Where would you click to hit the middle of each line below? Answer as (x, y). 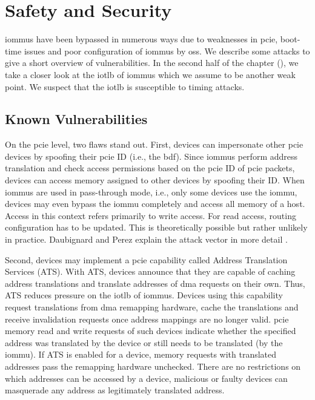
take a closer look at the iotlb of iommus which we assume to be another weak (150, 74)
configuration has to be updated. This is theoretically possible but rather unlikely (156, 227)
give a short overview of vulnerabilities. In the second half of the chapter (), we (152, 63)
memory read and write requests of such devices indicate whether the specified (151, 331)
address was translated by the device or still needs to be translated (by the (144, 342)
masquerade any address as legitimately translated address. (115, 390)
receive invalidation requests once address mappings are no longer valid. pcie (147, 319)
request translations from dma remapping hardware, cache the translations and (152, 307)
